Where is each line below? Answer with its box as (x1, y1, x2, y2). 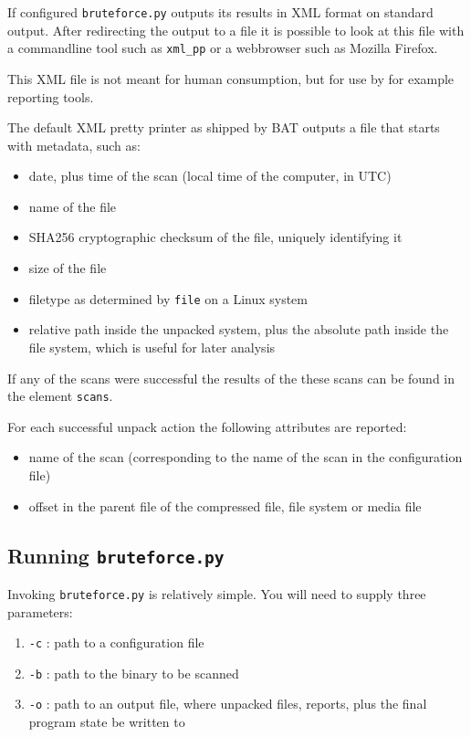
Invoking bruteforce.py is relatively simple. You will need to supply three (7, 584, 426, 603)
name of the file (28, 196, 117, 216)
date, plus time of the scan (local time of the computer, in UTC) (28, 166, 392, 185)
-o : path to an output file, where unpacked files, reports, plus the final (28, 694, 427, 713)
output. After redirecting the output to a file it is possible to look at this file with (7, 20, 465, 39)
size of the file (28, 258, 107, 278)
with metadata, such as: (7, 135, 141, 154)
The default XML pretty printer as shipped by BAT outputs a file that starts (7, 118, 440, 137)
